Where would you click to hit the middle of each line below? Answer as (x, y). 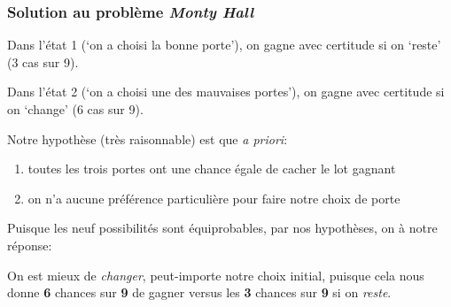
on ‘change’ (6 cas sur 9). (75, 109)
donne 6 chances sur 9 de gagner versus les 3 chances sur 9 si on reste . (199, 292)
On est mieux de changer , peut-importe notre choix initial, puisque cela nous (216, 275)
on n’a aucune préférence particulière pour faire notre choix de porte (214, 198)
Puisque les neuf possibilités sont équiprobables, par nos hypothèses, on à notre (222, 228)
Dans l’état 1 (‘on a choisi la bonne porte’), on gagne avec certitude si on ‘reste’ (224, 45)
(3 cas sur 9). (43, 61)
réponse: (30, 245)
